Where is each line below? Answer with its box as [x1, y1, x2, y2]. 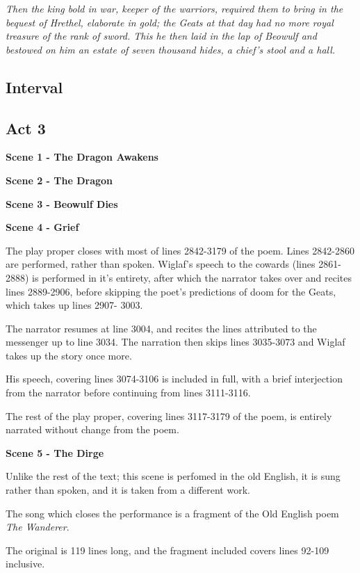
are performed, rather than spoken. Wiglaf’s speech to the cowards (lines [6, 257, 316, 271]
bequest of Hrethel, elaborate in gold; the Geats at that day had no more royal [6, 15, 334, 29]
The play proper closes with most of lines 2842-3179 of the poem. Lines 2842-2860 [6, 243, 354, 257]
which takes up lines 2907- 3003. [6, 298, 143, 312]
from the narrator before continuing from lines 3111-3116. [6, 385, 251, 400]
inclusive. [6, 556, 45, 571]
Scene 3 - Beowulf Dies [6, 196, 118, 211]
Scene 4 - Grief [6, 220, 79, 234]
